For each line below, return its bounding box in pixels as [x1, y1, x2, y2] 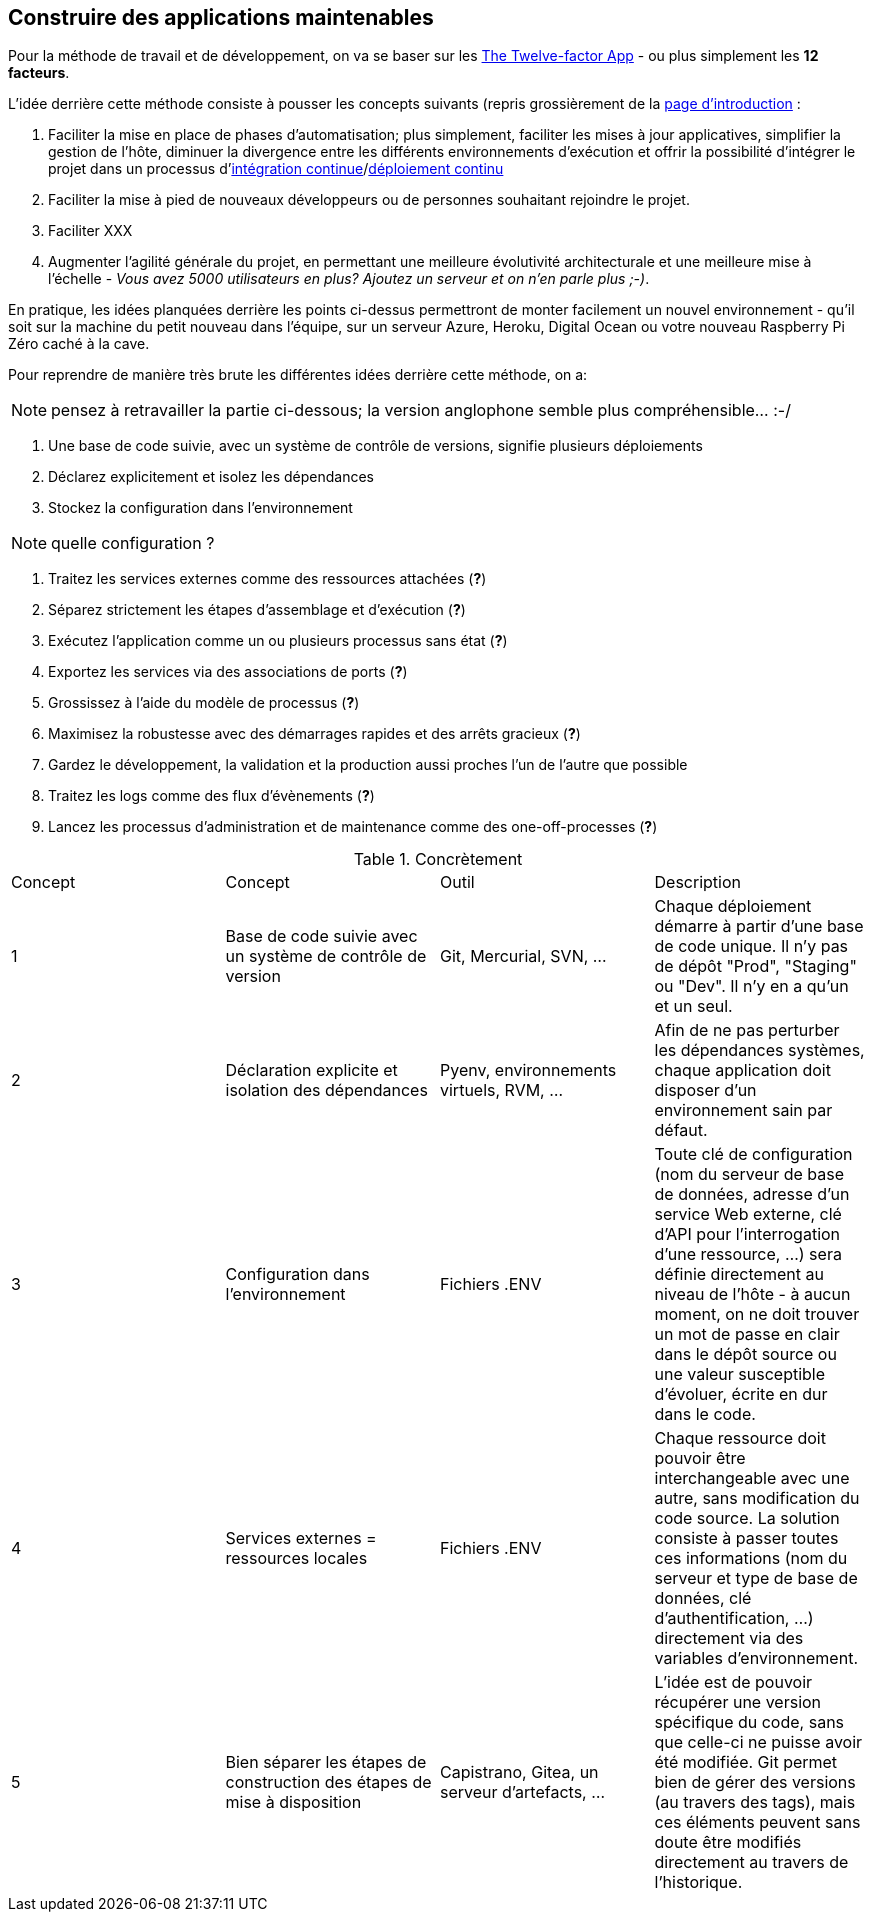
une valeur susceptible [654, 1364, 826, 1385]
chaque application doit [654, 1060, 831, 1081]
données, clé [654, 1588, 752, 1609]
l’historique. [654, 1872, 743, 1893]
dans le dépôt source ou [654, 1344, 837, 1365]
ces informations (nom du [654, 1548, 848, 1569]
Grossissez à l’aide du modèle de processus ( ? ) [48, 694, 360, 712]
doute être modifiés [654, 1832, 802, 1853]
